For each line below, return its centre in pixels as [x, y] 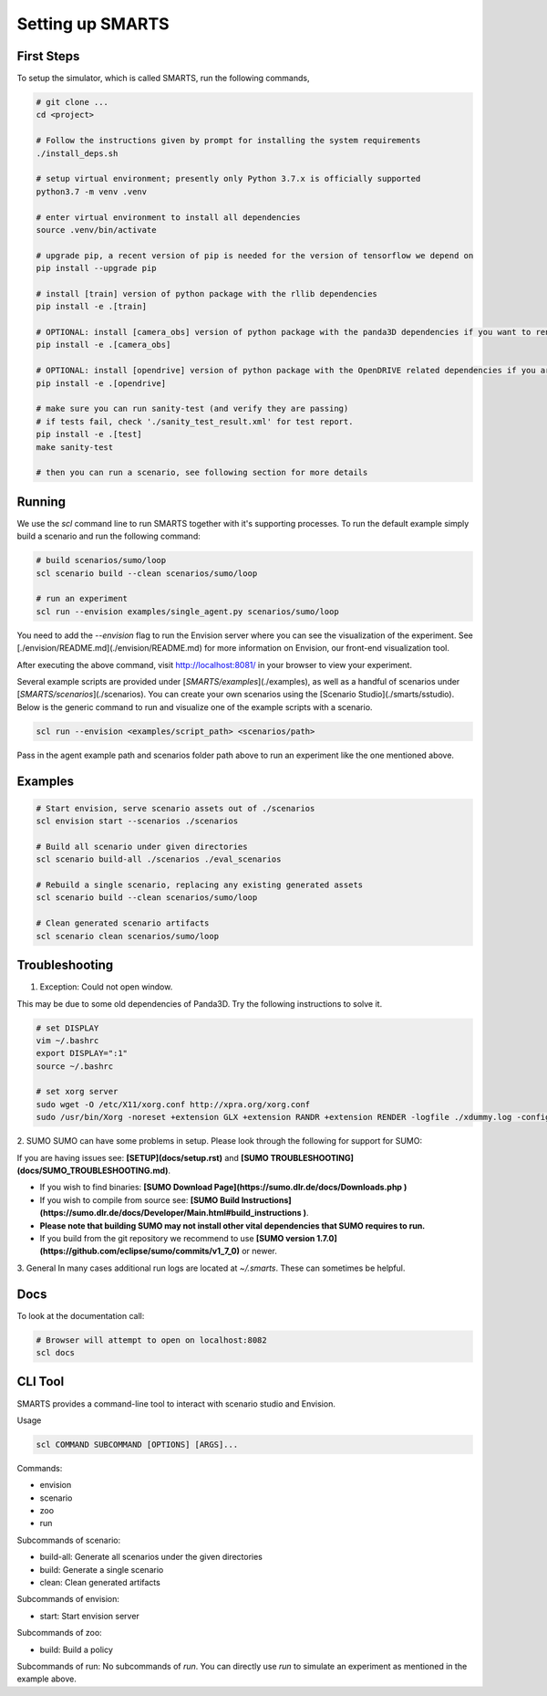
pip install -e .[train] [92, 307]
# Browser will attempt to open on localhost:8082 [152, 1340]
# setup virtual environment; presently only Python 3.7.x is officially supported [228, 179]
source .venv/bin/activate [96, 230]
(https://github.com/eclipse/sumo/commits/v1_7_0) [140, 1251]
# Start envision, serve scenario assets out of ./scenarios [175, 808]
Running [41, 502]
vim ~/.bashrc [67, 1040]
